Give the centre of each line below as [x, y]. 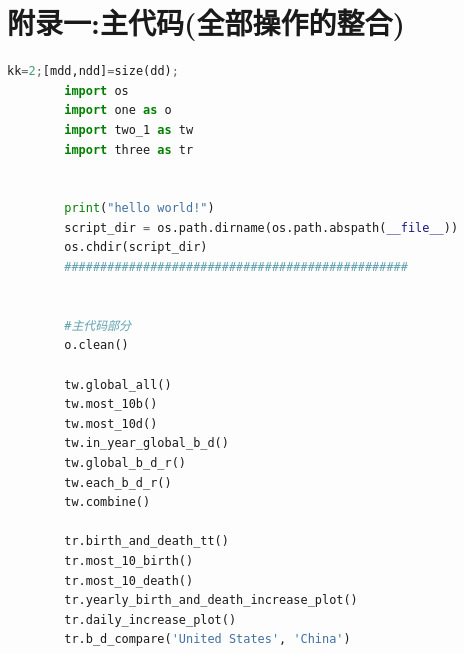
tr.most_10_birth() [129, 560]
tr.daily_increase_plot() [150, 619]
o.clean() [96, 345]
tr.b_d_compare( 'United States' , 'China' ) [207, 639]
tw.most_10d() [111, 423]
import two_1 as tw [129, 129]
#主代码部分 [97, 325]
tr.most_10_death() [129, 580]
